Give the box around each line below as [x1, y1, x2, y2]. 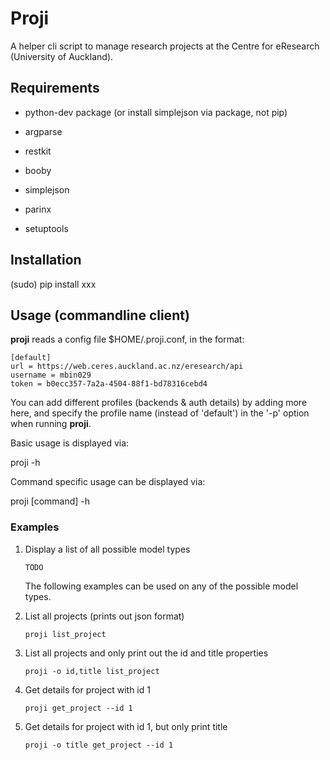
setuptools [24, 222, 69, 234]
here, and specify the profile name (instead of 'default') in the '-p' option [10, 407, 310, 419]
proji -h [10, 457, 41, 469]
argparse [24, 125, 63, 137]
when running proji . [10, 418, 92, 430]
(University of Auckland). [10, 50, 114, 62]
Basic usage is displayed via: [10, 437, 130, 449]
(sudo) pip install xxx [10, 278, 97, 290]
